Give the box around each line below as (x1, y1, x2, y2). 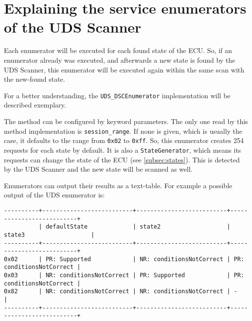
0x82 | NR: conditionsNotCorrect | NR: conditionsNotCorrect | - (4, 288, 237, 295)
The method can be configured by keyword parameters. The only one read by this (4, 116, 248, 126)
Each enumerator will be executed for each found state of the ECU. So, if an (4, 45, 232, 55)
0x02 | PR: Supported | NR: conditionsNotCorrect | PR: (4, 255, 244, 263)
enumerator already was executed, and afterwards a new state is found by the (4, 54, 235, 65)
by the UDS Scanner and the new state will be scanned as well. (4, 164, 193, 174)
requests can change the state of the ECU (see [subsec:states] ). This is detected (4, 154, 240, 164)
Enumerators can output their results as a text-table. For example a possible (4, 180, 233, 190)
